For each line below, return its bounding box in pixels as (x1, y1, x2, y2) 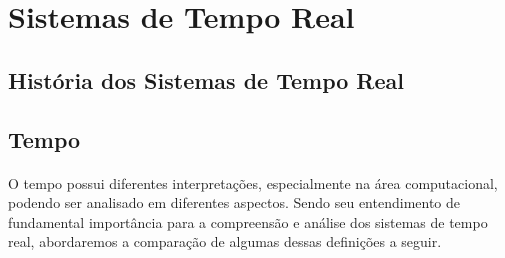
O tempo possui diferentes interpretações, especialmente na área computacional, (8, 172, 498, 193)
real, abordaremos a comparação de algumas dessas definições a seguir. (8, 231, 442, 252)
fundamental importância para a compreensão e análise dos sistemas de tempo (8, 211, 488, 232)
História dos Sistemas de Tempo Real (8, 64, 404, 95)
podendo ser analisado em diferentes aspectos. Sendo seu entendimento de (8, 192, 461, 213)
